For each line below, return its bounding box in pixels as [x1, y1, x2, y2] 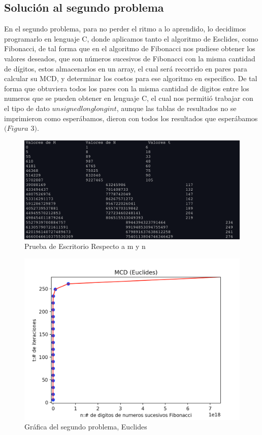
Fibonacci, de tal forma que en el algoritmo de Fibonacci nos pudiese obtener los [4, 43, 255, 54]
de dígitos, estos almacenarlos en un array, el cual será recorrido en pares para [4, 63, 247, 74]
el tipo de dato [4, 102, 50, 113]
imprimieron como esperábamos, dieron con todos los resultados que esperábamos [4, 113, 258, 123]
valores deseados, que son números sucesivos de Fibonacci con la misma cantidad [4, 53, 255, 63]
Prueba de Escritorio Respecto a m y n [24, 241, 146, 251]
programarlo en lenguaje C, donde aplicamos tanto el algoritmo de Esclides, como [4, 33, 258, 44]
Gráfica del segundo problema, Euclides [24, 421, 147, 432]
